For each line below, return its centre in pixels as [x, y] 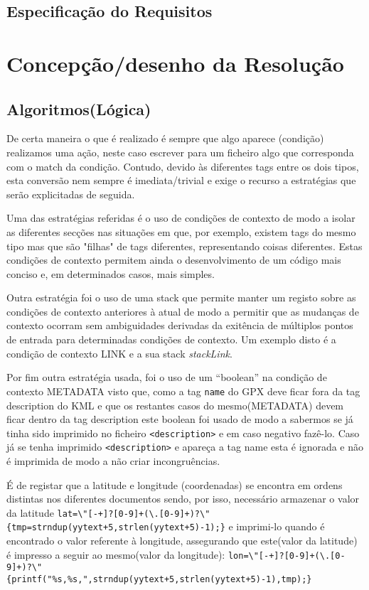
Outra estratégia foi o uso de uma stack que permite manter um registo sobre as [181, 297]
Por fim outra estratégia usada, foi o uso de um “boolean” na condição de [167, 377]
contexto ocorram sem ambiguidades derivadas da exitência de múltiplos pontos [180, 325]
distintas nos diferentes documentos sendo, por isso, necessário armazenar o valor [183, 499]
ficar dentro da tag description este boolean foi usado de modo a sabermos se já [180, 419]
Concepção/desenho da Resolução [175, 63]
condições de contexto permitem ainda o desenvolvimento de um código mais [174, 260]
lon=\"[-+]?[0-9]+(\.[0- [287, 556]
